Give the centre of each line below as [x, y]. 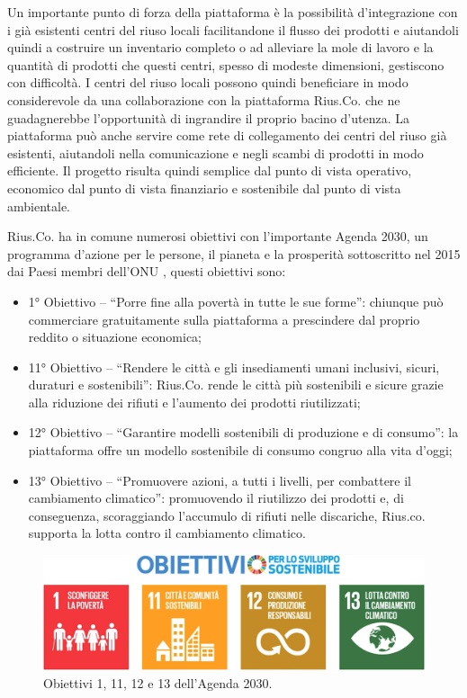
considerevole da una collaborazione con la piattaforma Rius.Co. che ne [204, 99]
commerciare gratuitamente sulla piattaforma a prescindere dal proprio [224, 319]
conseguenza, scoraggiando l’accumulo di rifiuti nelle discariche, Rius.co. [227, 515]
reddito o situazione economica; [115, 337]
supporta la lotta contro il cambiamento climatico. [167, 533]
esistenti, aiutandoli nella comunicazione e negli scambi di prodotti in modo [216, 152]
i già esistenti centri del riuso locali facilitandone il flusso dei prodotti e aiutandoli [233, 29]
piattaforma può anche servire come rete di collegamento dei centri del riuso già [227, 135]
